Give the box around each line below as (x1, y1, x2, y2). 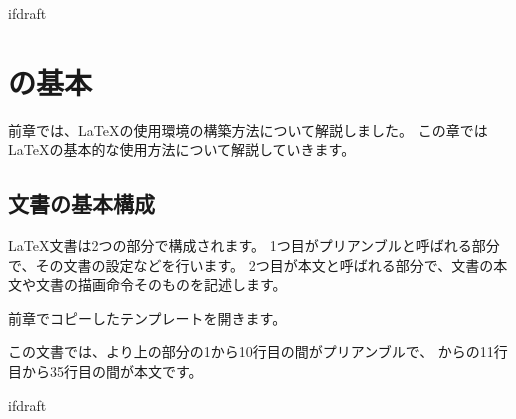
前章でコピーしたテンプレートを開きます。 (8, 307, 287, 328)
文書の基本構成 (8, 188, 155, 219)
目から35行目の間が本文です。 (8, 361, 203, 382)
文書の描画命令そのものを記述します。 (35, 274, 287, 295)
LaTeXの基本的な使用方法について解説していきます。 (8, 139, 356, 160)
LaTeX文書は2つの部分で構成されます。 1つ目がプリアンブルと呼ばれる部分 (8, 235, 500, 256)
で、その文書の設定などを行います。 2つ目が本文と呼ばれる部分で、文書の (8, 254, 494, 275)
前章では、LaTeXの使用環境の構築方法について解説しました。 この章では (8, 119, 488, 140)
